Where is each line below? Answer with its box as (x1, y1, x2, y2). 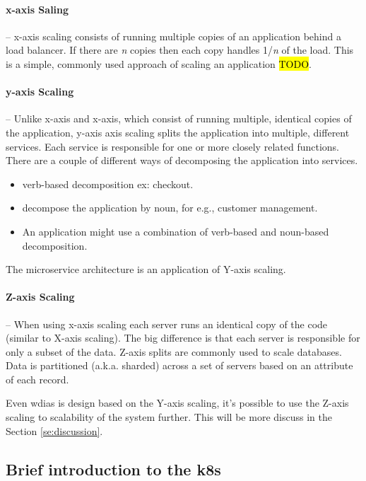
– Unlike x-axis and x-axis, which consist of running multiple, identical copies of (6, 111, 352, 126)
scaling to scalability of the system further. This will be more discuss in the (6, 410, 332, 424)
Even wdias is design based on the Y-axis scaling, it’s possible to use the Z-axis (6, 395, 349, 410)
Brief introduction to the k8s (6, 458, 221, 480)
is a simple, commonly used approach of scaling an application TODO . (6, 56, 312, 71)
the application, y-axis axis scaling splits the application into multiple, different (6, 124, 350, 139)
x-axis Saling (6, 1, 69, 16)
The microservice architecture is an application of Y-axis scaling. (6, 262, 286, 277)
